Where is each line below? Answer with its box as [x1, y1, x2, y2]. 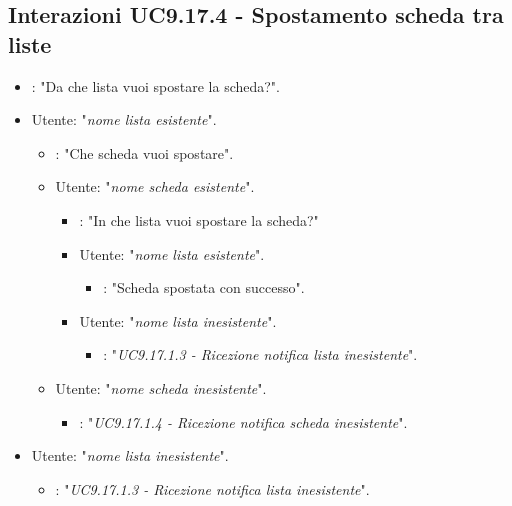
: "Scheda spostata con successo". [103, 277, 305, 298]
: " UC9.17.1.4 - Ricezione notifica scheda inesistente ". [79, 411, 408, 432]
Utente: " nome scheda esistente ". [55, 176, 255, 197]
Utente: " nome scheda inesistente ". [55, 377, 267, 398]
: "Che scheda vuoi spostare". [55, 142, 234, 163]
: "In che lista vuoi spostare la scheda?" [79, 209, 319, 230]
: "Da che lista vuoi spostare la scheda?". [31, 75, 281, 96]
